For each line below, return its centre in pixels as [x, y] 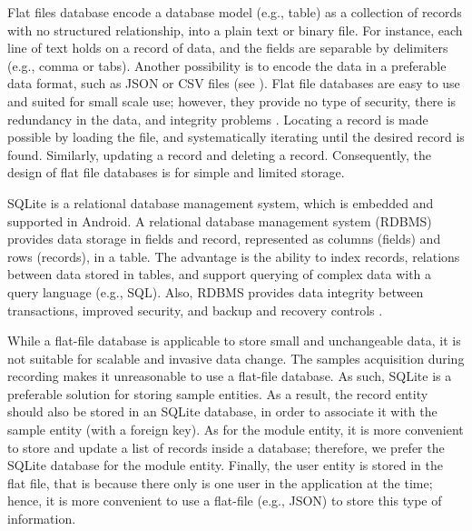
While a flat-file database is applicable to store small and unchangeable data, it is [234, 341]
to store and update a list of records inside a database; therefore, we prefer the [226, 447]
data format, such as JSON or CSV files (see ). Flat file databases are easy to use [234, 83]
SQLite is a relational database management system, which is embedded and [221, 202]
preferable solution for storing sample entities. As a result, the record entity [218, 393]
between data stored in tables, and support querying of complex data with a [220, 274]
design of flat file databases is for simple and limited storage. [176, 172]
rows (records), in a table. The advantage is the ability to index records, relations [234, 256]
